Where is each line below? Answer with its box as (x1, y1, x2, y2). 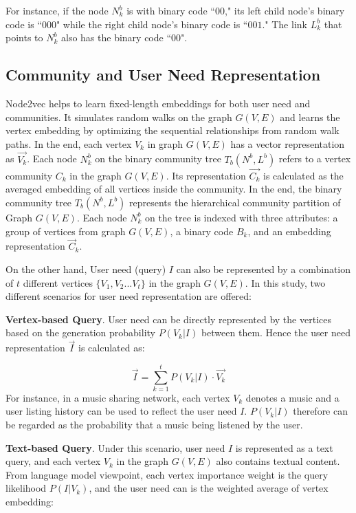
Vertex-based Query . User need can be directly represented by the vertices (5, 312, 331, 326)
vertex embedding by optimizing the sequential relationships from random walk (5, 123, 340, 138)
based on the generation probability (5, 325, 155, 340)
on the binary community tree (95, 151, 221, 166)
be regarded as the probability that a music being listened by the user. (5, 417, 303, 432)
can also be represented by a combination (176, 261, 351, 276)
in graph (147, 136, 183, 151)
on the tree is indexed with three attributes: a (144, 210, 338, 224)
